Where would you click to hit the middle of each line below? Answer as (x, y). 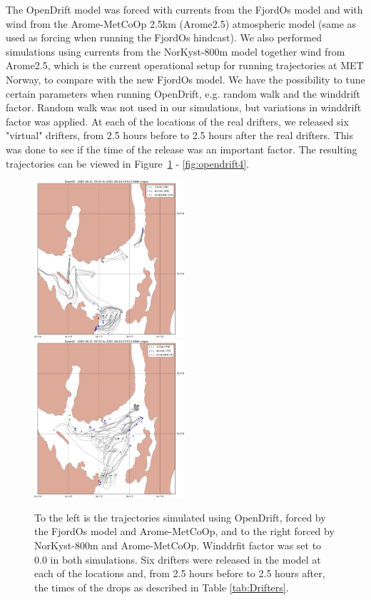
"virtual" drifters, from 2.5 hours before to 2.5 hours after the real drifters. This (179, 135)
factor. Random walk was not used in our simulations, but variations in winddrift (184, 107)
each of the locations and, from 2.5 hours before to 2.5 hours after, (180, 573)
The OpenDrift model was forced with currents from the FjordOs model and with (184, 9)
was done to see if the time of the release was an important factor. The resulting (182, 149)
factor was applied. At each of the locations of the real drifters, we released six (177, 121)
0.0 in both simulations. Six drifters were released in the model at (178, 559)
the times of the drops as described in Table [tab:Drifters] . (162, 587)
